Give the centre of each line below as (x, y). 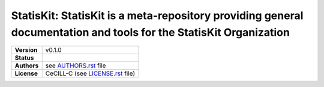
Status (24, 58)
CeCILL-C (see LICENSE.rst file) (90, 73)
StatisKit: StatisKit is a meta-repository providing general (157, 15)
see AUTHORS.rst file (76, 66)
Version (26, 50)
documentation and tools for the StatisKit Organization (151, 32)
